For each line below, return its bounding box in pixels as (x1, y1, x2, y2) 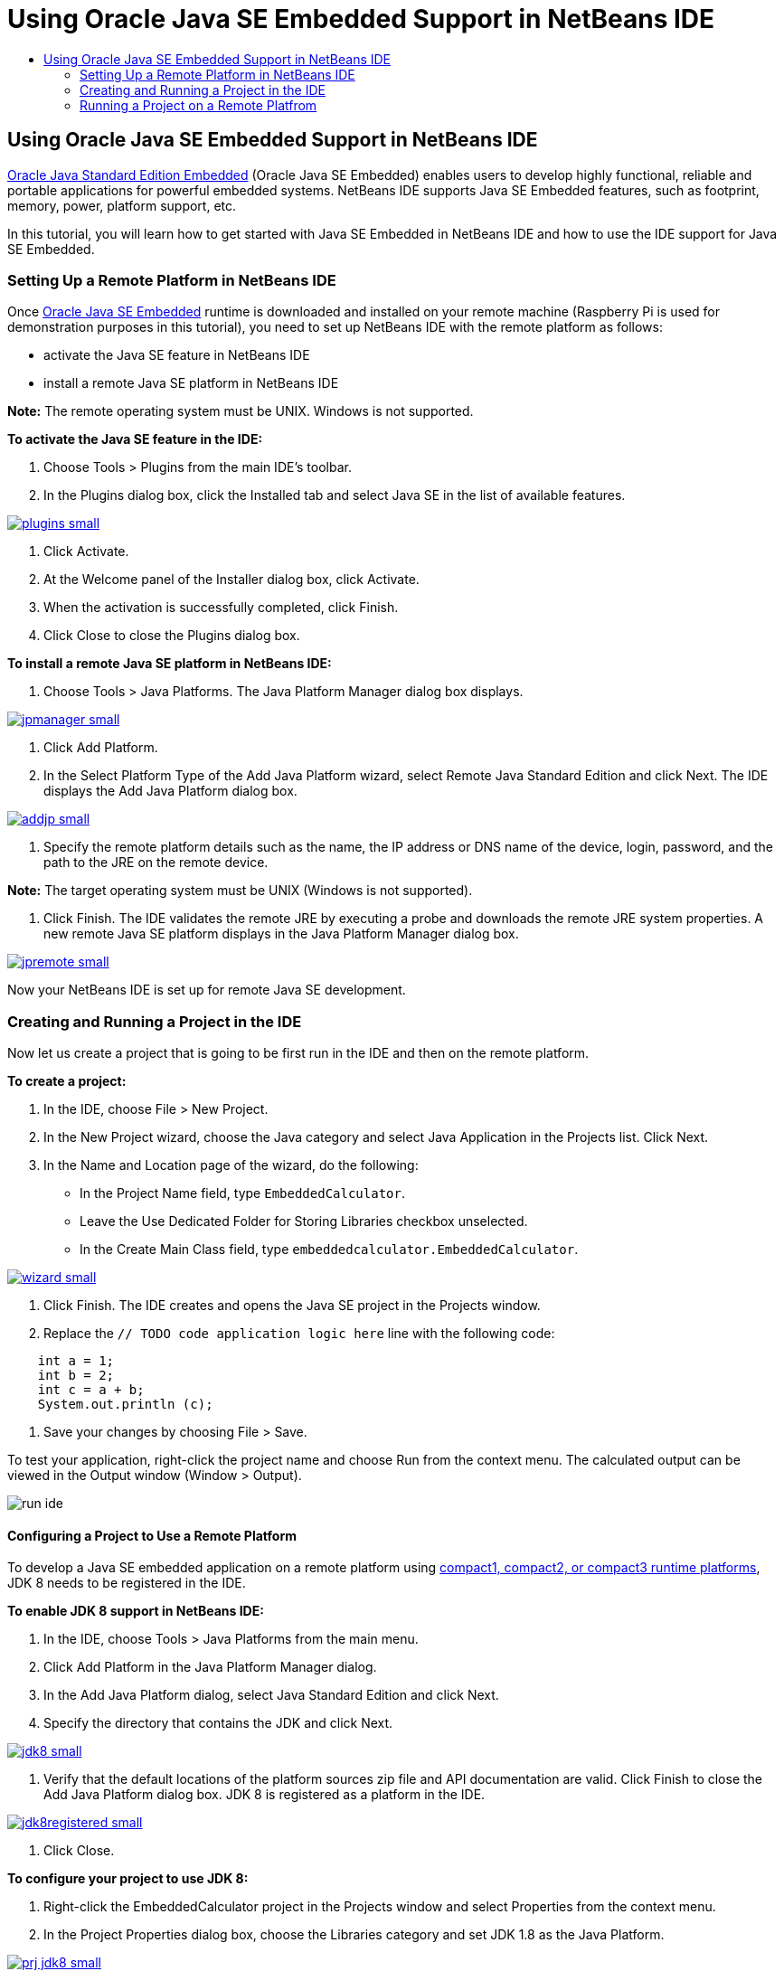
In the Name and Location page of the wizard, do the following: (43, 1157, 419, 1174)
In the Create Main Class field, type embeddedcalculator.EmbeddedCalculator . (80, 1241, 579, 1258)
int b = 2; (37, 1368, 115, 1383)
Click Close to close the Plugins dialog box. (43, 627, 300, 644)
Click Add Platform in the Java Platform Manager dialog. (43, 1659, 377, 1675)
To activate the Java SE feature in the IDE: (7, 431, 263, 448)
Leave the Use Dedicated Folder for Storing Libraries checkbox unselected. (80, 1213, 528, 1230)
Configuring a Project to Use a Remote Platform (7, 1527, 297, 1543)
